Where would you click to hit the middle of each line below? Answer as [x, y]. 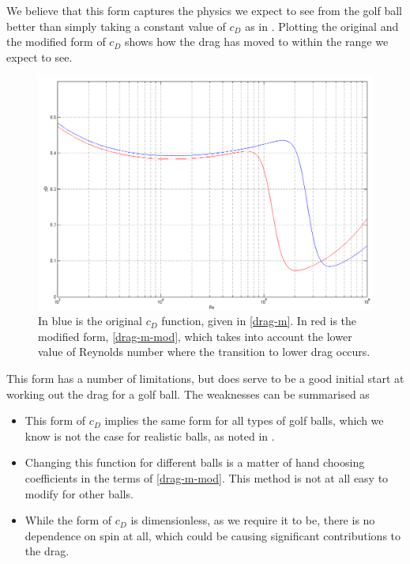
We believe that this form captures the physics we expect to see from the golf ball [204, 10]
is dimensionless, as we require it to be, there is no [253, 520]
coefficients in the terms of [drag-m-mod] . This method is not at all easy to [207, 477]
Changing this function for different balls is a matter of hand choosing [195, 462]
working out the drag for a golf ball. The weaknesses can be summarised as [188, 394]
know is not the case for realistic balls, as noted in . [150, 435]
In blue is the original [90, 321]
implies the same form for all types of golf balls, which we [244, 420]
